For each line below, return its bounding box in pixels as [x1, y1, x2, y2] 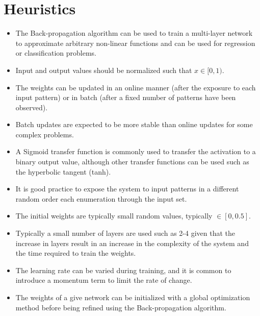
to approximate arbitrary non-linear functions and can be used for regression [15, 37, 255, 48]
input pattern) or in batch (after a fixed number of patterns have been [15, 92, 236, 103]
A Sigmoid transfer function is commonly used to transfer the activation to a [15, 146, 256, 157]
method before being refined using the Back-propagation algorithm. [15, 302, 226, 312]
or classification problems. [15, 47, 96, 58]
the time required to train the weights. [15, 248, 136, 258]
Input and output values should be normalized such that [15, 64, 192, 75]
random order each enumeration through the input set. [15, 193, 187, 204]
